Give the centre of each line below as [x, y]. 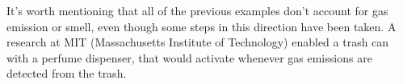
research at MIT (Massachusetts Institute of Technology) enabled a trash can [198, 42]
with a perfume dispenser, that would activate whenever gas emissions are [189, 57]
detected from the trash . [67, 73]
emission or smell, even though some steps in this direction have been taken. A [201, 26]
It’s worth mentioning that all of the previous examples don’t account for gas [197, 10]
